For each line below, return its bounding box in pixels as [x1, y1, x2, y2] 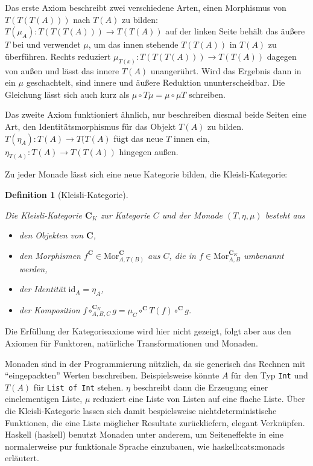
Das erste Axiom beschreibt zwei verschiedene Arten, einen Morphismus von [5, 1, 286, 13]
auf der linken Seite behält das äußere [165, 25, 305, 37]
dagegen [267, 49, 297, 62]
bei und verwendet [12, 38, 81, 51]
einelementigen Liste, [5, 392, 83, 405]
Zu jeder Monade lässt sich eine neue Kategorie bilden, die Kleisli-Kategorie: [5, 168, 288, 180]
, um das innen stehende [88, 38, 179, 51]
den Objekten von [19, 229, 84, 241]
